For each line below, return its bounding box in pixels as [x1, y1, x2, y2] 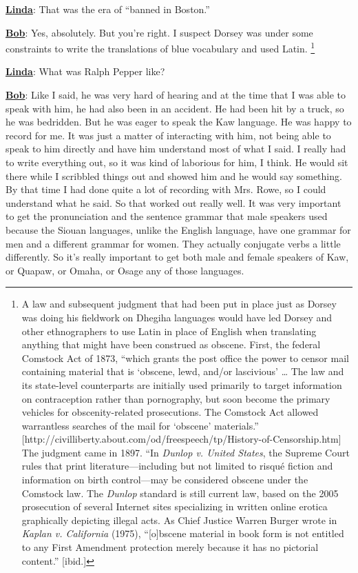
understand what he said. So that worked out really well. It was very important [6, 195, 341, 210]
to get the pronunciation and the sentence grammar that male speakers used [6, 209, 328, 223]
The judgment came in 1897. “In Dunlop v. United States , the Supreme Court [21, 445, 350, 459]
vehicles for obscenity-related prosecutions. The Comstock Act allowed [21, 405, 319, 419]
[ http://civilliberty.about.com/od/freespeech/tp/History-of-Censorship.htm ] [21, 432, 341, 446]
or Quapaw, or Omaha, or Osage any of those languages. [6, 263, 244, 277]
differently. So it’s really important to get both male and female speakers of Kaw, [6, 250, 349, 264]
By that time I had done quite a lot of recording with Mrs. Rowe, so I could [6, 182, 326, 197]
